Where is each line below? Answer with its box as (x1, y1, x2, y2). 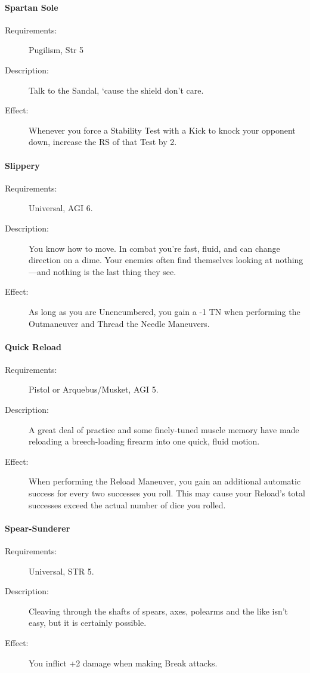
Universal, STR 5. (29, 564, 94, 577)
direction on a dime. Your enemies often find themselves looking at (29, 254, 273, 266)
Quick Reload (5, 340, 61, 353)
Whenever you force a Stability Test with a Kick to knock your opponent (29, 124, 296, 136)
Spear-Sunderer (5, 521, 70, 534)
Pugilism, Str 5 (29, 44, 84, 56)
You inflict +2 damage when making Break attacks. (29, 656, 218, 669)
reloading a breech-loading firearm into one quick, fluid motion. (29, 435, 260, 447)
